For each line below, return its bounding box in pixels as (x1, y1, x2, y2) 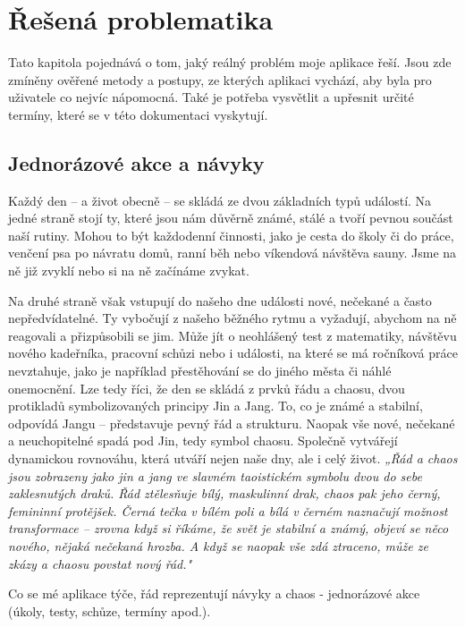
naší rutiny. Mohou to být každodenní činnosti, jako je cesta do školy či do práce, (8, 225, 454, 244)
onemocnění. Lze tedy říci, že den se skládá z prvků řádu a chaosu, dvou (8, 378, 405, 397)
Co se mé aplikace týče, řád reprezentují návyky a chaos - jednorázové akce (8, 584, 420, 603)
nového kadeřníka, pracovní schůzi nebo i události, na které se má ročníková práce (8, 343, 458, 362)
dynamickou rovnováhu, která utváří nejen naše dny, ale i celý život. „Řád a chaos (8, 449, 458, 468)
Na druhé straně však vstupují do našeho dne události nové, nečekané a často (8, 291, 432, 309)
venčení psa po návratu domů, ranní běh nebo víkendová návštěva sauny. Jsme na (8, 243, 457, 262)
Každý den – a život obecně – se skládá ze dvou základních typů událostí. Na (8, 191, 432, 209)
